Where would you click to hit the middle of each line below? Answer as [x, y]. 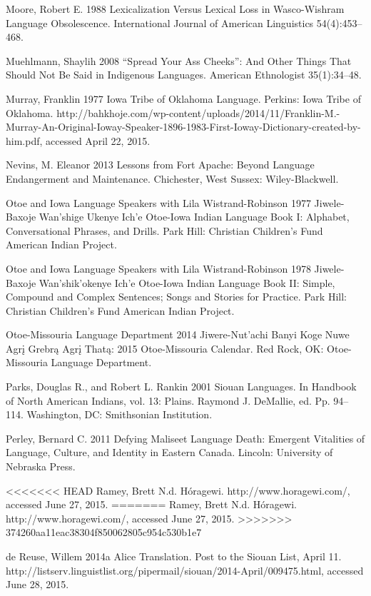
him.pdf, [24, 140]
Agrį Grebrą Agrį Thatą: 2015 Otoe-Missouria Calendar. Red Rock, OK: [165, 348]
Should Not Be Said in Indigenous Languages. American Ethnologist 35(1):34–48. [184, 75]
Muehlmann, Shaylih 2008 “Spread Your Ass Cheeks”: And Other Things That [179, 60]
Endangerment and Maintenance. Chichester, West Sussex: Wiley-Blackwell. [172, 178]
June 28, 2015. [37, 584]
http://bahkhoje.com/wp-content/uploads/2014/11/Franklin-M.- [198, 112]
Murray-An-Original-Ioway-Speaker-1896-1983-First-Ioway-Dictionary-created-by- [183, 127]
